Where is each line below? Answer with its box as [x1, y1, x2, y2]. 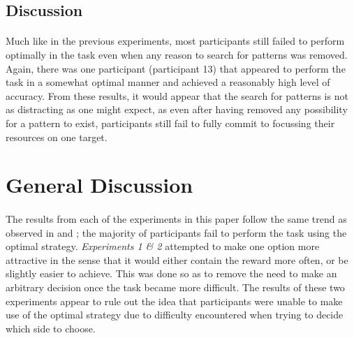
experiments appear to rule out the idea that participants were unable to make [6, 293, 343, 308]
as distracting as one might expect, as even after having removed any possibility [6, 102, 348, 117]
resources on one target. [6, 129, 108, 144]
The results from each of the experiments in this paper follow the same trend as [6, 212, 347, 226]
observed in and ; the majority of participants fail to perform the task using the [6, 225, 347, 240]
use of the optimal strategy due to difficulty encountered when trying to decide [6, 307, 344, 322]
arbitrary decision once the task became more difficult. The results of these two [6, 280, 345, 295]
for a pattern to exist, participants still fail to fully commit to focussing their [6, 115, 335, 130]
